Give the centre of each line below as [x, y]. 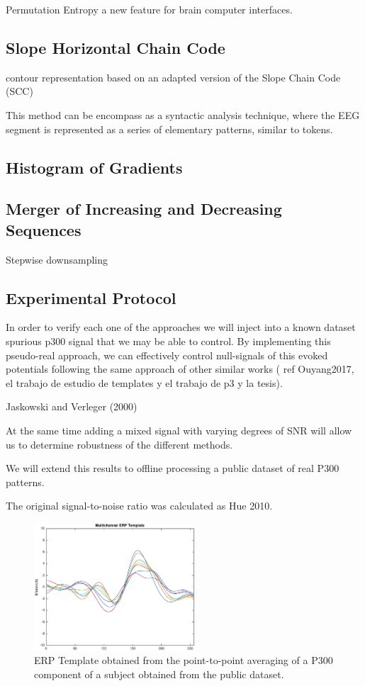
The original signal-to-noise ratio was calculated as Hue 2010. [139, 506]
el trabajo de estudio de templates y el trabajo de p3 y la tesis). [144, 382]
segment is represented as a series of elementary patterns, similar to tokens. [169, 129]
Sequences [44, 229]
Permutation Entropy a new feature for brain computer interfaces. [149, 9]
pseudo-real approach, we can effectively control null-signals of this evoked [167, 355]
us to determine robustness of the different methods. [119, 444]
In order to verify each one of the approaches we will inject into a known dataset [181, 327]
